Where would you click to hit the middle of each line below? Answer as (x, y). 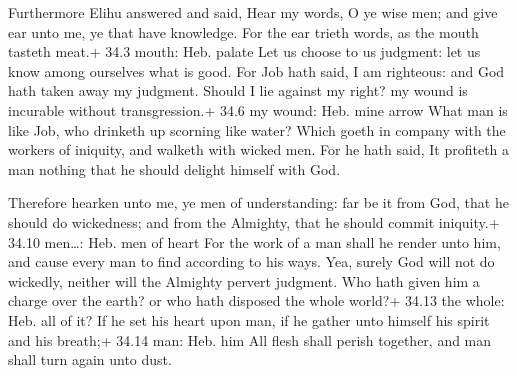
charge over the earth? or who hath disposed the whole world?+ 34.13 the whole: (256, 300)
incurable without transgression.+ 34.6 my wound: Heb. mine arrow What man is (258, 109)
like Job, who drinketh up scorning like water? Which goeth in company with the (257, 129)
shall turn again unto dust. (90, 359)
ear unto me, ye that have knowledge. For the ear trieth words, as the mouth (243, 31)
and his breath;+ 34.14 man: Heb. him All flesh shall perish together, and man (250, 339)
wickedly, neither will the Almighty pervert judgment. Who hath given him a (244, 280)
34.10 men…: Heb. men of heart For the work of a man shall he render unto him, (254, 241)
